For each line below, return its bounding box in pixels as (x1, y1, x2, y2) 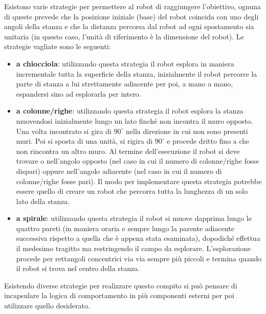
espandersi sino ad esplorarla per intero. (16, 88, 141, 99)
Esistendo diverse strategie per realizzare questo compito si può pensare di (4, 280, 237, 290)
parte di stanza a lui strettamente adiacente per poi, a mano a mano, (16, 78, 233, 89)
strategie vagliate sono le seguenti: (4, 41, 111, 52)
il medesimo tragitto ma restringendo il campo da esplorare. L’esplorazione (16, 243, 251, 254)
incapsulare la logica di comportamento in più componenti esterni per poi (4, 290, 234, 301)
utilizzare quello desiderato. (4, 300, 90, 311)
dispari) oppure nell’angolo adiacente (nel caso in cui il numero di (16, 165, 222, 176)
